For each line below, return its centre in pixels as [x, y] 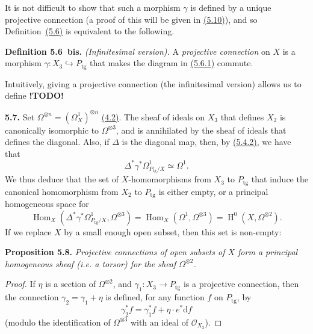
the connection [32, 297]
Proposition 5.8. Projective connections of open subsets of [115, 252]
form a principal [268, 252]
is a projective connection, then [241, 284]
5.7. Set [20, 116]
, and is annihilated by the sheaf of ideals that [201, 130]
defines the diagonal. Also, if [57, 142]
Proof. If [20, 284]
